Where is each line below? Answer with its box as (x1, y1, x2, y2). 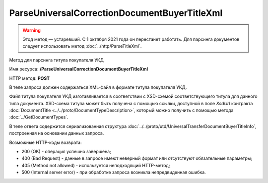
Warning (22, 27, 41, 33)
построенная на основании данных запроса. (9, 130, 104, 136)
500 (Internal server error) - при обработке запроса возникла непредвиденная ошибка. (21, 169, 206, 176)
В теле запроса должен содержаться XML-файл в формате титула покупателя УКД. (9, 84, 187, 90)
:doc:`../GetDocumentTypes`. (9, 114, 69, 120)
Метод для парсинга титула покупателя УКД (9, 57, 104, 63)
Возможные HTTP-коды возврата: (9, 139, 82, 145)
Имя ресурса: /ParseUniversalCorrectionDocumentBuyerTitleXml (9, 66, 148, 72)
